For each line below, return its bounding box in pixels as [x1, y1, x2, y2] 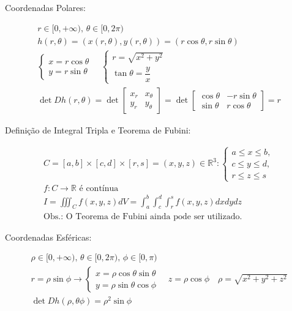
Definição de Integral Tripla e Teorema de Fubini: [5, 123, 191, 136]
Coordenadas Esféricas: [5, 230, 92, 243]
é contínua [79, 184, 119, 193]
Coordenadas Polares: [5, 1, 86, 13]
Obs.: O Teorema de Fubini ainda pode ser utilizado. [43, 212, 242, 221]
